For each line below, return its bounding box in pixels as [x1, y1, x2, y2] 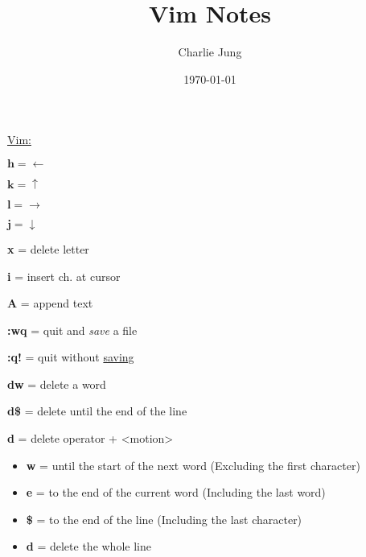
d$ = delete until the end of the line [7, 402, 187, 419]
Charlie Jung [178, 43, 242, 60]
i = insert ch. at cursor [7, 267, 121, 284]
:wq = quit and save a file [7, 321, 138, 338]
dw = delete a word [7, 375, 106, 392]
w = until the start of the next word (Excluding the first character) [26, 456, 360, 473]
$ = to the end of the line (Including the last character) [26, 510, 302, 527]
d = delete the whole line [26, 538, 151, 555]
